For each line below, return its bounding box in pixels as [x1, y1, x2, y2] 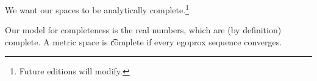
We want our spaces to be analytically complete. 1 [5, 2, 189, 16]
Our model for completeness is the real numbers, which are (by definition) [5, 24, 282, 36]
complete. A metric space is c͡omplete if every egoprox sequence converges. [5, 35, 282, 48]
